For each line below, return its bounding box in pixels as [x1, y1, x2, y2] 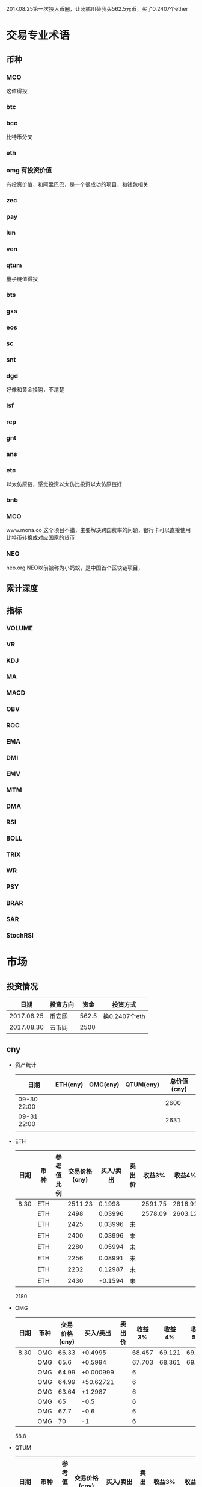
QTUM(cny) [125, 1080, 160, 1089]
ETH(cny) [55, 1080, 84, 1089]
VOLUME [6, 624, 33, 633]
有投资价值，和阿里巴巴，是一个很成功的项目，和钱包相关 [6, 181, 148, 188]
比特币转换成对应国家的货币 [6, 534, 75, 541]
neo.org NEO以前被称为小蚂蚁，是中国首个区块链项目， [6, 564, 144, 571]
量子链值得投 [6, 275, 38, 283]
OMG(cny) [89, 1080, 120, 1089]
